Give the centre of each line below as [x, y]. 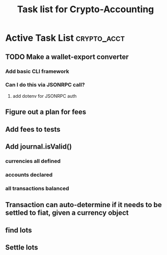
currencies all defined [33, 161]
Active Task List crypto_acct [65, 38]
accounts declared [29, 175]
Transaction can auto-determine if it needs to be [83, 205]
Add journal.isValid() [39, 146]
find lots [19, 230]
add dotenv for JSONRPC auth [45, 96]
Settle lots [22, 247]
